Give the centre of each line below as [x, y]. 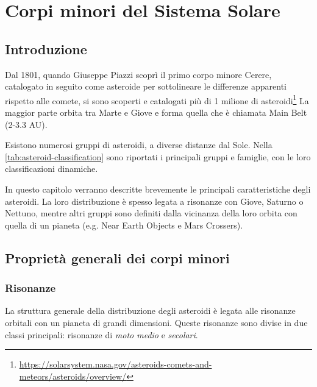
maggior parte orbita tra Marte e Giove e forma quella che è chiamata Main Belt [156, 112]
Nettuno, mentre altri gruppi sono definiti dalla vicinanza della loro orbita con [151, 213]
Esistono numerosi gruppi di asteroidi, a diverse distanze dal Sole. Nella [139, 145]
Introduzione [46, 48]
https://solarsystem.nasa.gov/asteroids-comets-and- [116, 364]
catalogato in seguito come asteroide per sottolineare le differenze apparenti [146, 86]
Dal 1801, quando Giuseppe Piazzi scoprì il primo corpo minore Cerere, [138, 74]
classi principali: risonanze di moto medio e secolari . [102, 334]
